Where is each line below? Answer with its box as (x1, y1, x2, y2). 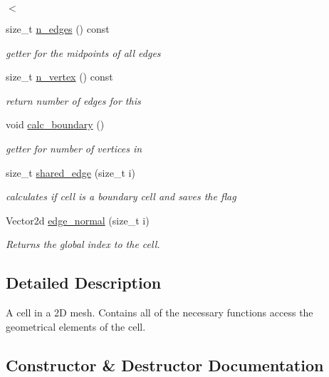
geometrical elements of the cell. (6, 319, 146, 334)
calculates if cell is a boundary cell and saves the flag (6, 189, 236, 204)
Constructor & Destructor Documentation (6, 353, 324, 376)
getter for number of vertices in (6, 140, 142, 155)
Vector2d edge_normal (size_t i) (6, 212, 150, 227)
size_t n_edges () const (6, 21, 110, 36)
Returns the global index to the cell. (6, 237, 160, 252)
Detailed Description (6, 272, 162, 294)
